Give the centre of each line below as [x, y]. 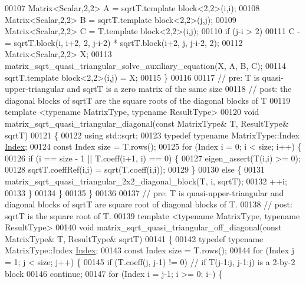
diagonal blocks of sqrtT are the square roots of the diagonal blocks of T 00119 [148, 100]
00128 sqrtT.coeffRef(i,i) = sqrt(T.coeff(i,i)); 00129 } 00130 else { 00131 [135, 169]
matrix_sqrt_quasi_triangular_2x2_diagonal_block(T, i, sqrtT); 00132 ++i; [146, 181]
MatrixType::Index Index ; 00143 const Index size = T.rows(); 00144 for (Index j [150, 250]
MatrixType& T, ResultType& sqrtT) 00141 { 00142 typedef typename [134, 238]
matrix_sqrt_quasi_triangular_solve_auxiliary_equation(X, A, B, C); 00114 [146, 65]
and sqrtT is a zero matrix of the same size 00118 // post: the [179, 89]
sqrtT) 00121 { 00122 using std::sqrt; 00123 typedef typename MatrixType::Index [152, 135]
